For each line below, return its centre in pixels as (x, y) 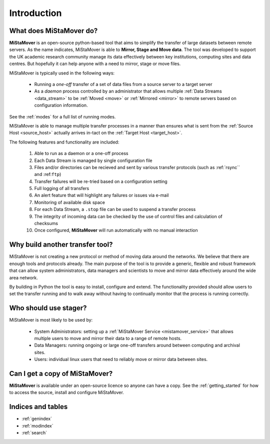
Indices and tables (38, 407)
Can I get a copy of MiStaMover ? (61, 373)
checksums (46, 223)
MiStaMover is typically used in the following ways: (62, 73)
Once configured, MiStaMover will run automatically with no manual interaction (116, 230)
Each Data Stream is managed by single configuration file (93, 160)
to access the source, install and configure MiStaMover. (67, 392)
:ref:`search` (34, 433)
